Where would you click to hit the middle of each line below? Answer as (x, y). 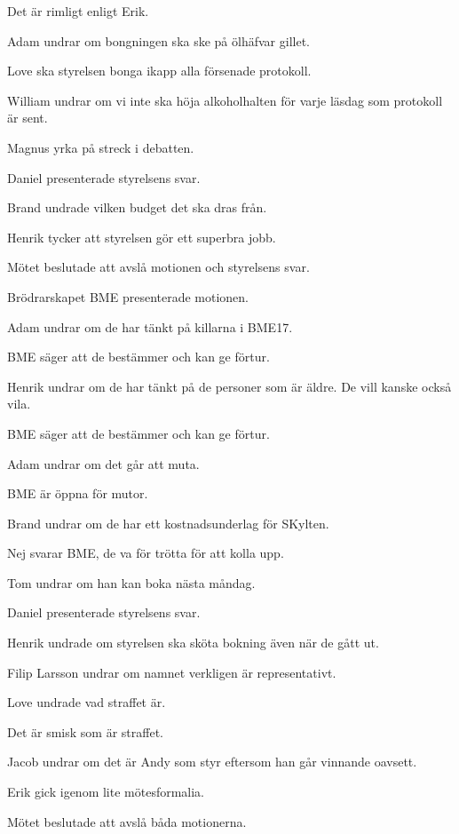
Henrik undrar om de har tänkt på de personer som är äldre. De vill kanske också (229, 386)
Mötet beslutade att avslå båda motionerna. (127, 821)
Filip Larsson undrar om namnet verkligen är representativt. (172, 672)
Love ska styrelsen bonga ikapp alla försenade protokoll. (159, 71)
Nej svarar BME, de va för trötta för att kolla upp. (146, 553)
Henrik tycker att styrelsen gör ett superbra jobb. (142, 237)
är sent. (28, 118)
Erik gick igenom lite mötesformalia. (106, 792)
